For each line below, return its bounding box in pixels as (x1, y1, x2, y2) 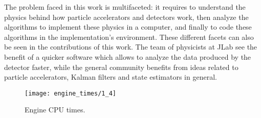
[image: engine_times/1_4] (25, 89, 116, 97)
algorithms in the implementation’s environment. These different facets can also (4, 31, 254, 42)
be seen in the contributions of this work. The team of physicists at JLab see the (4, 41, 257, 52)
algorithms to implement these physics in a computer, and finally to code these (4, 21, 252, 32)
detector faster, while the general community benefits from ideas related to (4, 61, 238, 72)
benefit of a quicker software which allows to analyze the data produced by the (4, 51, 251, 62)
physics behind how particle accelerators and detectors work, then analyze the (4, 11, 249, 22)
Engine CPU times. (25, 104, 85, 115)
